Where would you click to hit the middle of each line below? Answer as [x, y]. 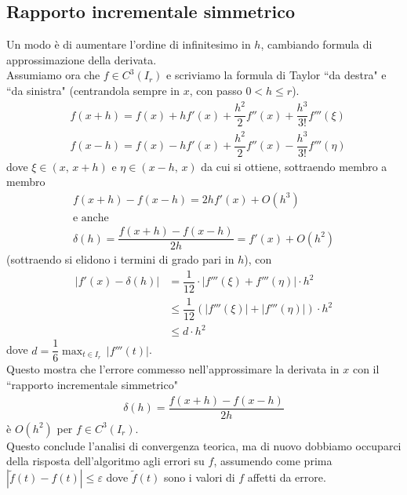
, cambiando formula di [316, 44]
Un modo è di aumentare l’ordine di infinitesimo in [129, 44]
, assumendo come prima [273, 461]
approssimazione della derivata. [82, 59]
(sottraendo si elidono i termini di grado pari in [120, 259]
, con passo [216, 90]
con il [366, 369]
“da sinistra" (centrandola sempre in [93, 90]
